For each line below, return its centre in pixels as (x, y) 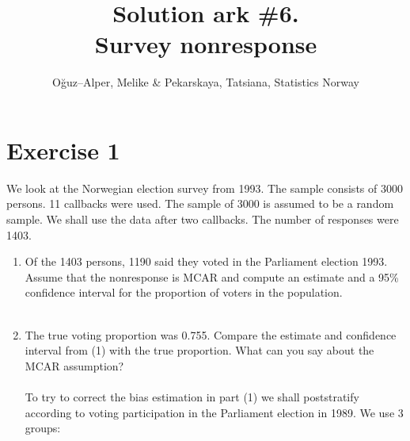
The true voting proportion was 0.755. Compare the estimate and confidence (211, 334)
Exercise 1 (63, 150)
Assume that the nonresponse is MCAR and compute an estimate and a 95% (212, 276)
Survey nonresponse (206, 44)
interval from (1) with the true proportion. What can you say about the (199, 350)
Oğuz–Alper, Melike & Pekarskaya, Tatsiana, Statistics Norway (206, 82)
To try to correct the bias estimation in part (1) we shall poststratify (192, 396)
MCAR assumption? (74, 365)
